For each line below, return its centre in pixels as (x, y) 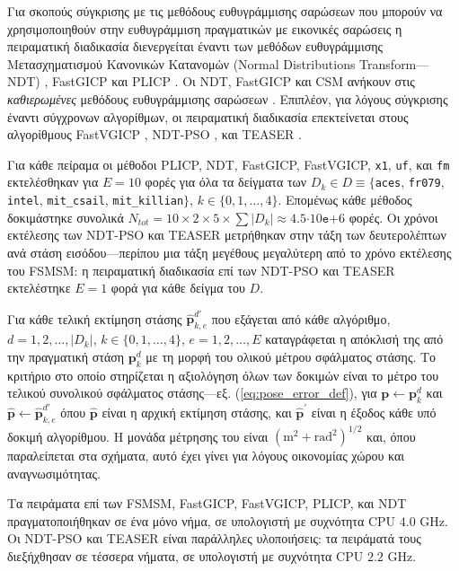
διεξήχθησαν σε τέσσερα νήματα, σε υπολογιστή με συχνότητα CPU (185, 555)
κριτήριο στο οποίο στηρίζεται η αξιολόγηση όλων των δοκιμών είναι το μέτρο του (223, 375)
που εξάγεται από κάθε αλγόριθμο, (301, 318)
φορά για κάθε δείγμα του (178, 288)
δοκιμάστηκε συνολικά (66, 217)
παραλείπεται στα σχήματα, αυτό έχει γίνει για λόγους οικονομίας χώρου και (206, 455)
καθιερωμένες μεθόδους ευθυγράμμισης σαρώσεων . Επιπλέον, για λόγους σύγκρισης (228, 98)
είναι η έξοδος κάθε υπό (374, 412)
